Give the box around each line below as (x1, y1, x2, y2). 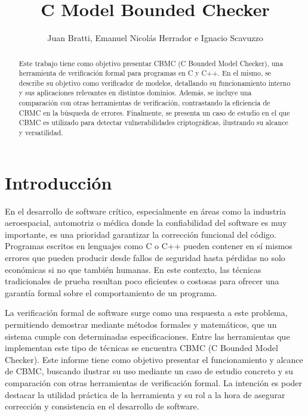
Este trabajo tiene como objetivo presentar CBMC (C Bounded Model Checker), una (19, 58, 284, 68)
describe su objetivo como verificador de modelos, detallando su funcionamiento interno (19, 77, 291, 88)
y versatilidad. (19, 128, 63, 138)
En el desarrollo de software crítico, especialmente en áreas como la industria (5, 204, 286, 217)
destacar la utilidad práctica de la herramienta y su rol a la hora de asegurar (5, 388, 285, 401)
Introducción (5, 170, 112, 194)
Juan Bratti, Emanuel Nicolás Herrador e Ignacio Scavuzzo (47, 32, 263, 44)
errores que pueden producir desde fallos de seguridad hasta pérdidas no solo (5, 252, 285, 264)
